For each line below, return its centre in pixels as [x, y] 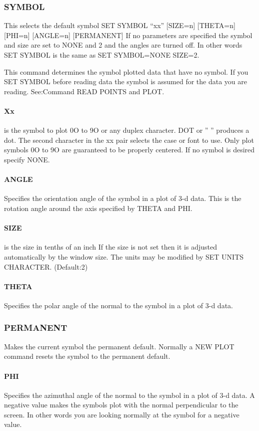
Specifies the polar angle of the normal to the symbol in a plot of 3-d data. [118, 305]
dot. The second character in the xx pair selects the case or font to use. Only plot [129, 140]
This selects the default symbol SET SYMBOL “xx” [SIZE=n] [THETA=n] [120, 25]
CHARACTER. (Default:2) [46, 266]
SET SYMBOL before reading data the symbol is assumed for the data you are [125, 81]
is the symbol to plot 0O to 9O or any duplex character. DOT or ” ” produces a [127, 130]
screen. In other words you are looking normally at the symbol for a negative [122, 414]
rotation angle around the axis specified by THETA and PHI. [98, 208]
